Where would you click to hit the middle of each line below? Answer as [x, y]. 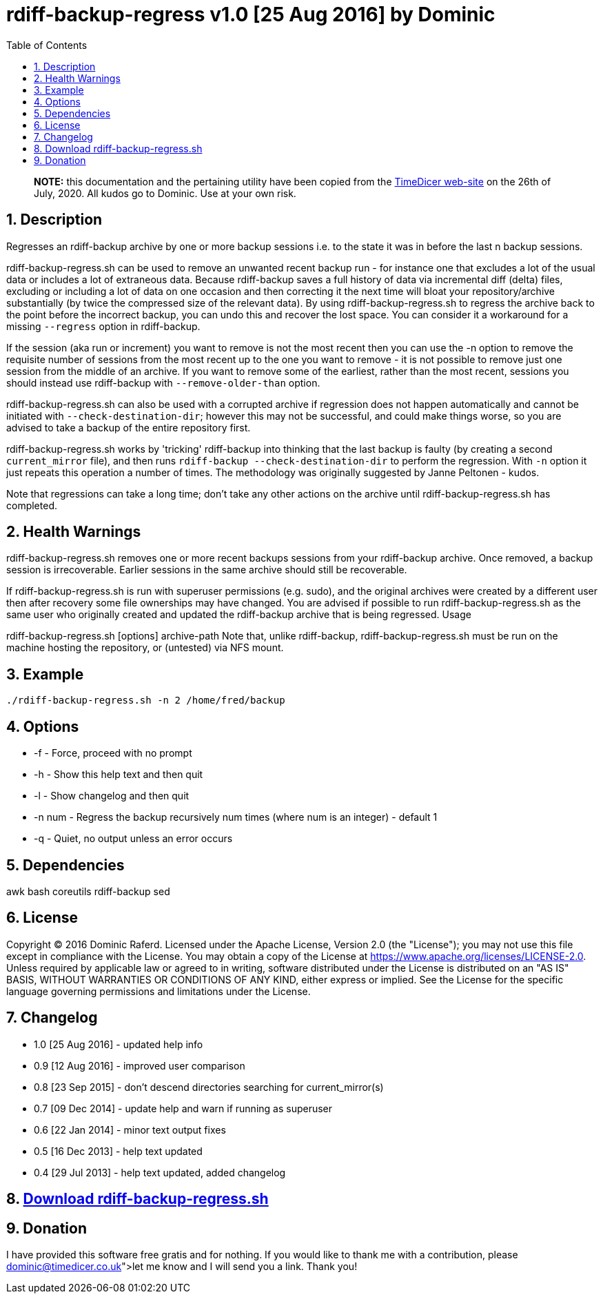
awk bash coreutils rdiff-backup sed [88, 891]
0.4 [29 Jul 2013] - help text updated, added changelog [160, 1172]
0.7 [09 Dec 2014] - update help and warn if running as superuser [183, 1108]
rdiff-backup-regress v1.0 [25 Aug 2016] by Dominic [251, 14]
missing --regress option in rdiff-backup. [103, 326]
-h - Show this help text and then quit [119, 775]
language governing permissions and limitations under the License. [159, 991]
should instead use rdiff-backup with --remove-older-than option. [163, 382]
